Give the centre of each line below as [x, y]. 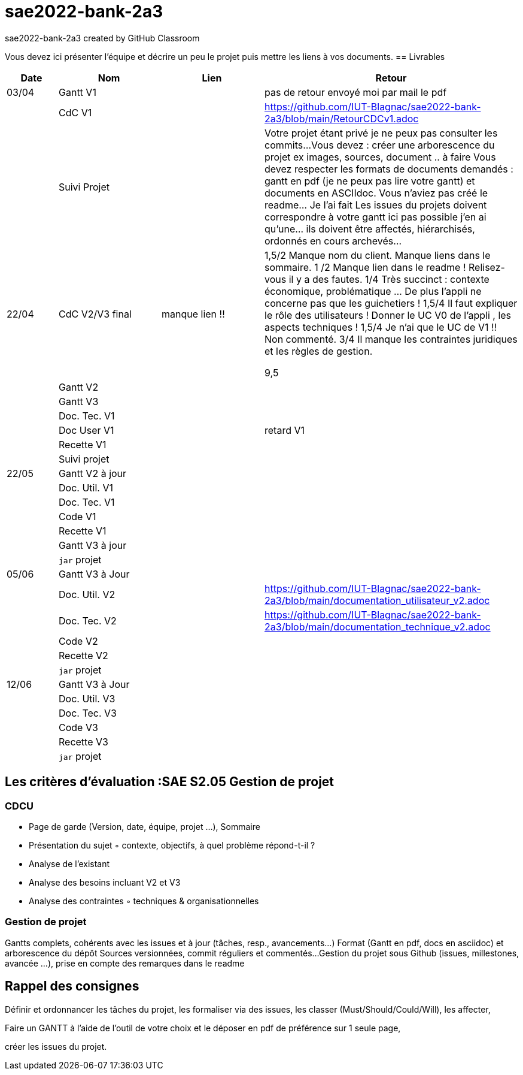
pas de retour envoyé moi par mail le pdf [356, 92]
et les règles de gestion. [319, 351]
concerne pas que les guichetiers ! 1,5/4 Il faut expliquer [391, 303]
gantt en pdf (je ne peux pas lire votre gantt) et [370, 181]
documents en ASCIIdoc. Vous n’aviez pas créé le [376, 193]
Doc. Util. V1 [86, 487]
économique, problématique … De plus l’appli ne [373, 291]
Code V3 [78, 727]
